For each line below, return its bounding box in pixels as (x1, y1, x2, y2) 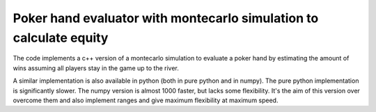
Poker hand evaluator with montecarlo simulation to (13, 10, 319, 26)
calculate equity (13, 30, 109, 45)
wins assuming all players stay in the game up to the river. (13, 63, 179, 72)
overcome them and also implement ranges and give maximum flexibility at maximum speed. (13, 96, 279, 104)
